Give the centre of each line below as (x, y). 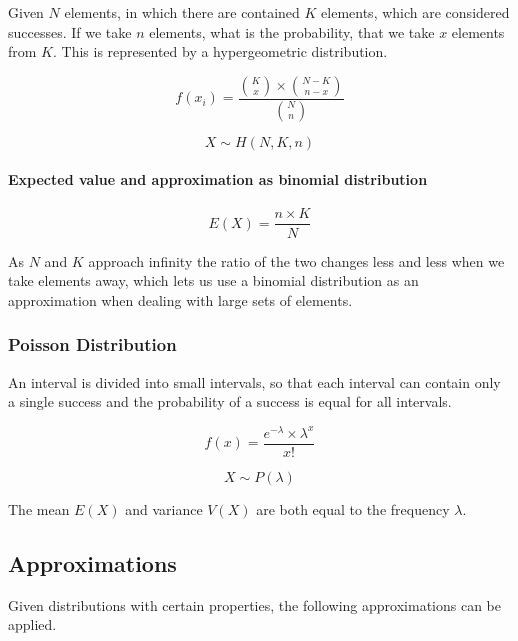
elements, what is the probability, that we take (292, 31)
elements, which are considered (415, 12)
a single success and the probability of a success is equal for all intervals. (230, 401)
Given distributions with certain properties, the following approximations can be (254, 604)
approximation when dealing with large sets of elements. (180, 299)
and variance (164, 508)
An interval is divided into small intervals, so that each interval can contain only (254, 381)
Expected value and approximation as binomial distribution (218, 179)
